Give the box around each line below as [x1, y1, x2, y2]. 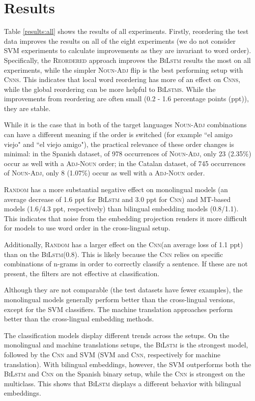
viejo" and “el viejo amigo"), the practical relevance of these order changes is [4, 139, 234, 149]
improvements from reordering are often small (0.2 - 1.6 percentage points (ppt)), [4, 93, 249, 104]
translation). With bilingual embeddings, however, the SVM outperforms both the [4, 359, 251, 369]
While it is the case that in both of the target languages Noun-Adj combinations [4, 119, 247, 130]
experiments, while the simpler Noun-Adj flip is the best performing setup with [4, 64, 243, 75]
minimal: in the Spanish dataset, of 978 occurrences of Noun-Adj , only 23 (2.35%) [4, 148, 252, 159]
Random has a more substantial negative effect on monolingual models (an [4, 184, 228, 195]
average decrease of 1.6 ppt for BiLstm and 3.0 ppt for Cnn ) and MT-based [4, 194, 231, 204]
